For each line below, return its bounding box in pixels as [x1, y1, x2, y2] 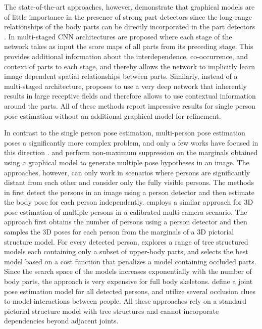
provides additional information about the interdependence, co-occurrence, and [4, 51, 248, 61]
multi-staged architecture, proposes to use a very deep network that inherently [4, 80, 247, 91]
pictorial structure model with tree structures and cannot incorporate [4, 305, 219, 316]
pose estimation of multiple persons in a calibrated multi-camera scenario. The [4, 206, 247, 217]
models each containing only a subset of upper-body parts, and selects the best [4, 246, 248, 257]
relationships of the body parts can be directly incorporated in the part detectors [4, 21, 255, 32]
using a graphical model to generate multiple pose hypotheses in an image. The [4, 157, 249, 167]
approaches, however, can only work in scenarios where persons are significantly [4, 167, 250, 177]
